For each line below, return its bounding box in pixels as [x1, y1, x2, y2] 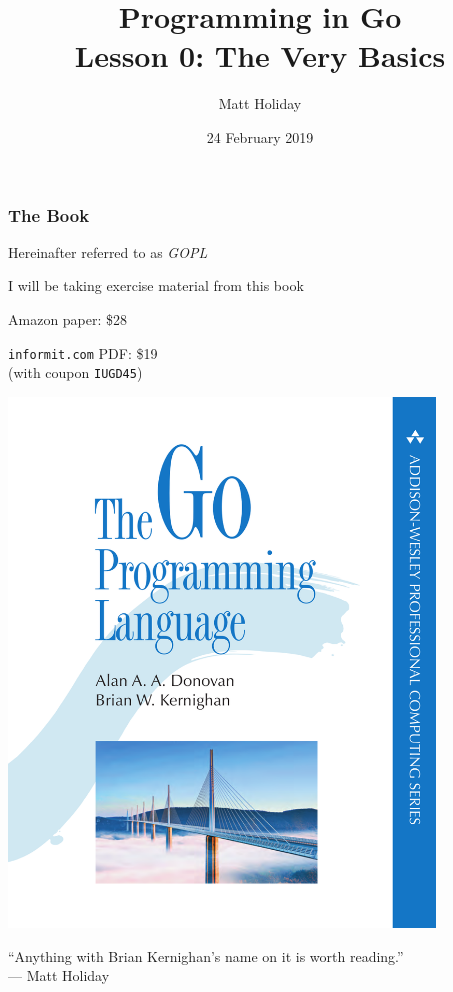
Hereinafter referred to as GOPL [8, 241, 208, 262]
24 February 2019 [206, 126, 314, 147]
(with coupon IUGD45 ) [8, 362, 143, 383]
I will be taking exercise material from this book [8, 275, 304, 296]
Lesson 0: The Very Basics [74, 35, 446, 76]
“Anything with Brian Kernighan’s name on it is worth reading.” [8, 945, 404, 966]
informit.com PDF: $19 [8, 342, 158, 363]
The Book [8, 202, 90, 227]
